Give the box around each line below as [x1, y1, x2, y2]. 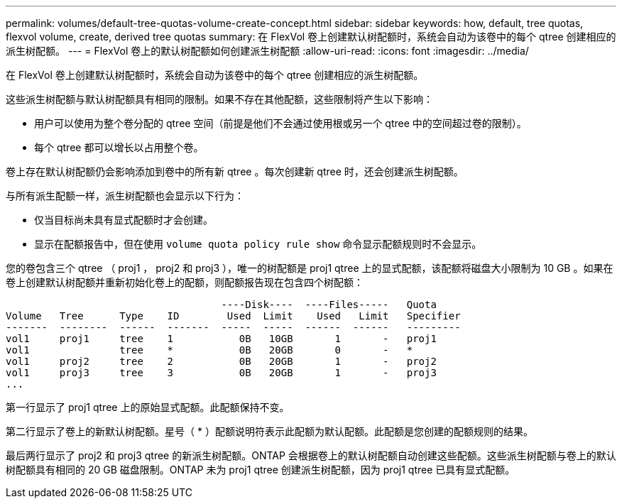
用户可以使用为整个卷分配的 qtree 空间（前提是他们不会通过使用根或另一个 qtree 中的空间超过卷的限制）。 [34, 117, 527, 129]
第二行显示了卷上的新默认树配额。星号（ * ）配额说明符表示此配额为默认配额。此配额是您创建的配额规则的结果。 [6, 425, 533, 437]
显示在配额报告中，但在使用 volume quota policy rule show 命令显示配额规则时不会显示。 [34, 238, 482, 250]
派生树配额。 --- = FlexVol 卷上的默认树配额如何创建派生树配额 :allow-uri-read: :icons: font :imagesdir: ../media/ [6, 45, 529, 57]
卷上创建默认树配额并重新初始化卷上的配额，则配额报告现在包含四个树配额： [6, 276, 364, 288]
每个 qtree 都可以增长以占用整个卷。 [34, 141, 204, 153]
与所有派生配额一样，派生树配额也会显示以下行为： [6, 190, 244, 202]
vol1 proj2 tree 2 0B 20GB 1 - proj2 [6, 356, 437, 367]
